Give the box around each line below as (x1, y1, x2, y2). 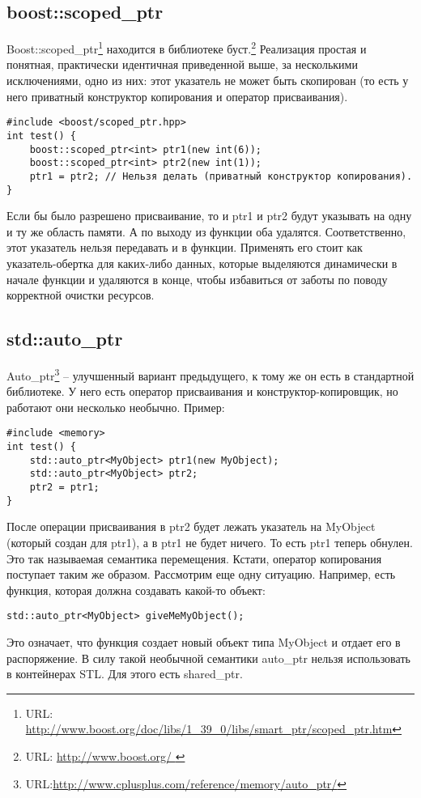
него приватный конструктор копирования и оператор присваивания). (6, 87, 348, 104)
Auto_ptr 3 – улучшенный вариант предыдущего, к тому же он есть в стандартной (6, 364, 415, 384)
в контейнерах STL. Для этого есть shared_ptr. (6, 665, 243, 682)
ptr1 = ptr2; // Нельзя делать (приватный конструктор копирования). (29, 170, 413, 182)
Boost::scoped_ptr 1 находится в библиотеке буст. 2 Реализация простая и (6, 38, 367, 57)
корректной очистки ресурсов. (6, 287, 155, 303)
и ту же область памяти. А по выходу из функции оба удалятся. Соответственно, (6, 223, 406, 240)
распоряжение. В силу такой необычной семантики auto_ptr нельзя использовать (6, 649, 410, 666)
